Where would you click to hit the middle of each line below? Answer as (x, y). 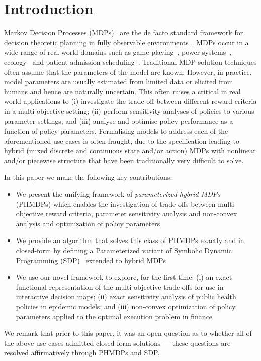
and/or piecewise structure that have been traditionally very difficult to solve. (124, 160)
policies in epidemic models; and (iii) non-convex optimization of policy (126, 306)
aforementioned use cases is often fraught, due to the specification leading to (122, 140)
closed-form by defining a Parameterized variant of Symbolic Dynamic (124, 250)
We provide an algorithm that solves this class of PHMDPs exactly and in (130, 240)
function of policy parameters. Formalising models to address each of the (116, 131)
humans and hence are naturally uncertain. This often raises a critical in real (122, 91)
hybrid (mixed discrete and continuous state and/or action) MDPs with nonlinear (130, 150)
